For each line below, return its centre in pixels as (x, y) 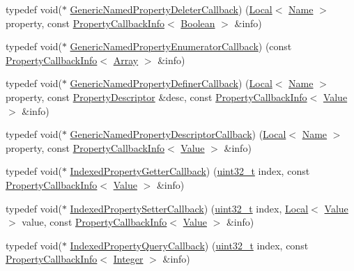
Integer (128, 259)
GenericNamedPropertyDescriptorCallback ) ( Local (178, 134)
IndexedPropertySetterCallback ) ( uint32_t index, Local (189, 208)
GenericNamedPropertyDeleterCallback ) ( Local (171, 9)
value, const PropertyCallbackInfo (94, 222)
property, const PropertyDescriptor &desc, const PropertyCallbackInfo (156, 96)
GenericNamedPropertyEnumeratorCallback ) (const (181, 46)
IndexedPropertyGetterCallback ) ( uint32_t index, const (190, 171)
